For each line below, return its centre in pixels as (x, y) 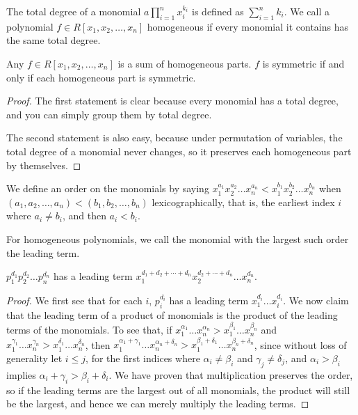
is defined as (218, 11)
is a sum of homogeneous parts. (185, 63)
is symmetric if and (303, 63)
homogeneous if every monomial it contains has (247, 26)
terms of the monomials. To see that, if (89, 330)
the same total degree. (54, 40)
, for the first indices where (143, 358)
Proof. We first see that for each (74, 300)
